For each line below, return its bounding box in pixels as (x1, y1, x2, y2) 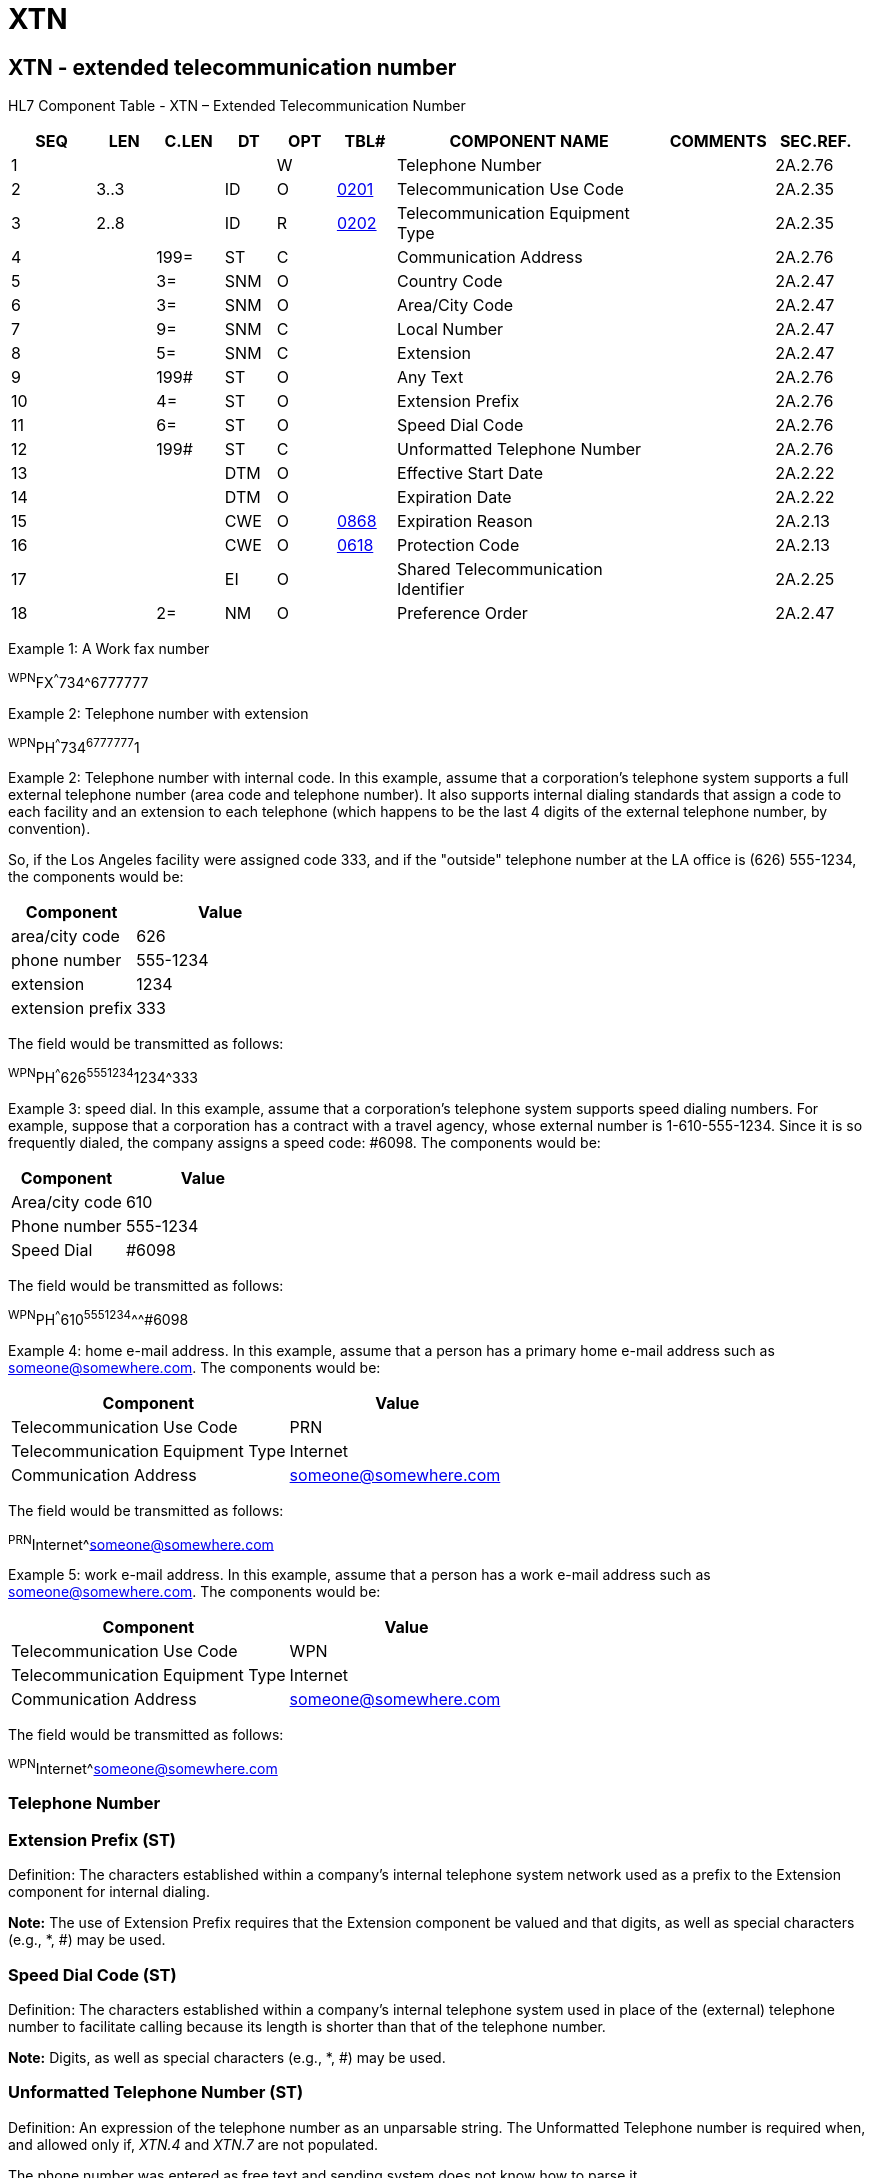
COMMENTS (669, 131, 767, 152)
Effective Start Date (397, 463, 544, 484)
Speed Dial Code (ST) (8, 1964, 177, 1985)
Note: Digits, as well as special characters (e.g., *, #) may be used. (8, 2048, 446, 2066)
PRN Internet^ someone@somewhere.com (8, 1532, 274, 1553)
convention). (8, 820, 91, 838)
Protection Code (397, 535, 520, 556)
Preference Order (397, 603, 528, 624)
